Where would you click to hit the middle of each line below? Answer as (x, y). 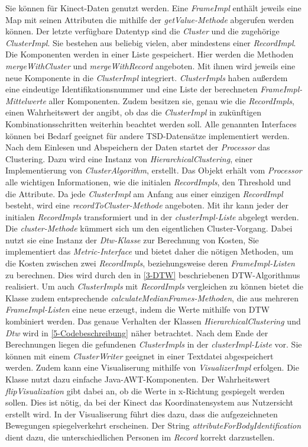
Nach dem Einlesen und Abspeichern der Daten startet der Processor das (138, 147)
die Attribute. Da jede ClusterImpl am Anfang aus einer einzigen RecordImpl (144, 193)
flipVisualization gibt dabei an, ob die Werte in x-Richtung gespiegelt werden (145, 390)
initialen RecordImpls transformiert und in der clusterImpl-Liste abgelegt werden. (152, 216)
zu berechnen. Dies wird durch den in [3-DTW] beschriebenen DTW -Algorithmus (153, 274)
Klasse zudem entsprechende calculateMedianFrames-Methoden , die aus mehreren (152, 298)
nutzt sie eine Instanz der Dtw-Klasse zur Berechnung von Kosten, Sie (132, 239)
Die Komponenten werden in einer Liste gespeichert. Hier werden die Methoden (150, 54)
